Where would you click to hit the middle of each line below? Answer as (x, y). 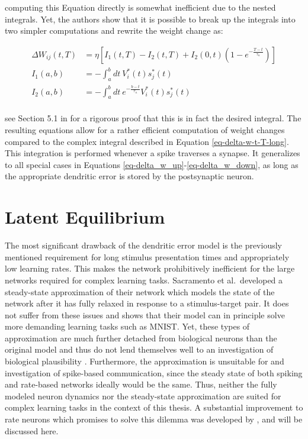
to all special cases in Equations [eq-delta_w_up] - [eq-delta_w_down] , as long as (152, 164)
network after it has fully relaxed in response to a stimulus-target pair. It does (147, 303)
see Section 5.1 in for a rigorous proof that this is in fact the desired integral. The (153, 118)
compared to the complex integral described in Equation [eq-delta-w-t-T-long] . (147, 141)
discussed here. (32, 430)
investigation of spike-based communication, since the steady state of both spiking (154, 372)
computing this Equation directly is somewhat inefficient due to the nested (140, 7)
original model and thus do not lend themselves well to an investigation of (139, 349)
